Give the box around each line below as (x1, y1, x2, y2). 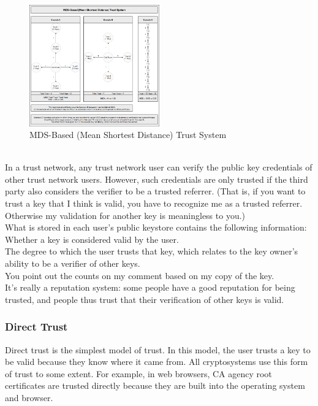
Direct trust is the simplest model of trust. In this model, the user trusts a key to (5, 343, 311, 356)
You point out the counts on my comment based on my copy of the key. (5, 269, 274, 282)
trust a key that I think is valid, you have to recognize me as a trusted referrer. (5, 197, 303, 210)
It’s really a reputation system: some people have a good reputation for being (5, 281, 295, 294)
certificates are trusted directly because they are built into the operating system (5, 379, 305, 392)
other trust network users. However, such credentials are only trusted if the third (5, 172, 308, 185)
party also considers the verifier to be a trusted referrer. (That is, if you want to (5, 185, 306, 197)
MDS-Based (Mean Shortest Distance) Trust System (29, 128, 227, 141)
